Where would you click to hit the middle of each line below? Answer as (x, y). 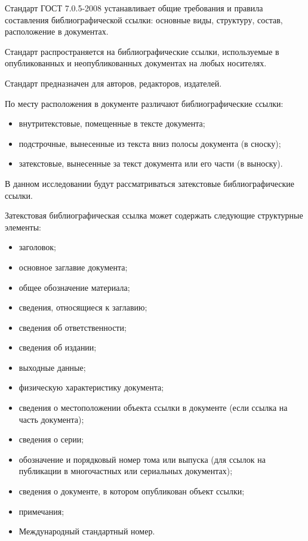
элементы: (23, 227)
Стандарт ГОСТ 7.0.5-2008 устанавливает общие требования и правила (134, 8)
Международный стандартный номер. (87, 531)
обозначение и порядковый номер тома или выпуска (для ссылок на (142, 459)
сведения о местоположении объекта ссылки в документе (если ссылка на (153, 408)
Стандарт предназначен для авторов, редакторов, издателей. (113, 83)
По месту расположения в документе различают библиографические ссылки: (144, 103)
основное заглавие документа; (73, 267)
